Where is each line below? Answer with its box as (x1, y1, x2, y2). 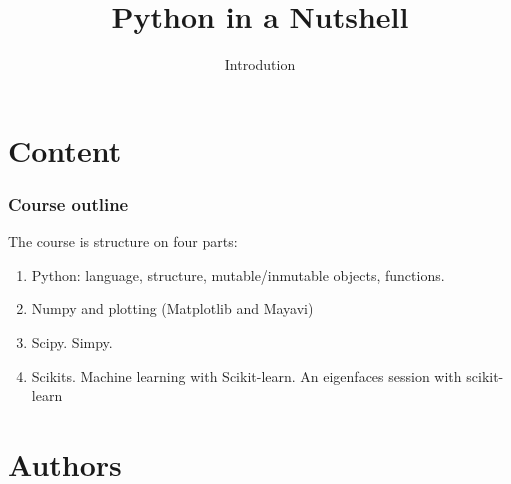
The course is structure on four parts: (8, 231, 238, 252)
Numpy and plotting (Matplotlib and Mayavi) (31, 298, 314, 319)
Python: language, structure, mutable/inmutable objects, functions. (31, 264, 445, 285)
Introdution (224, 54, 296, 75)
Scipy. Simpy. (31, 331, 113, 352)
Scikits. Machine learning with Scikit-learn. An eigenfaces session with (31, 365, 462, 386)
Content (8, 129, 122, 170)
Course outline (8, 191, 129, 216)
